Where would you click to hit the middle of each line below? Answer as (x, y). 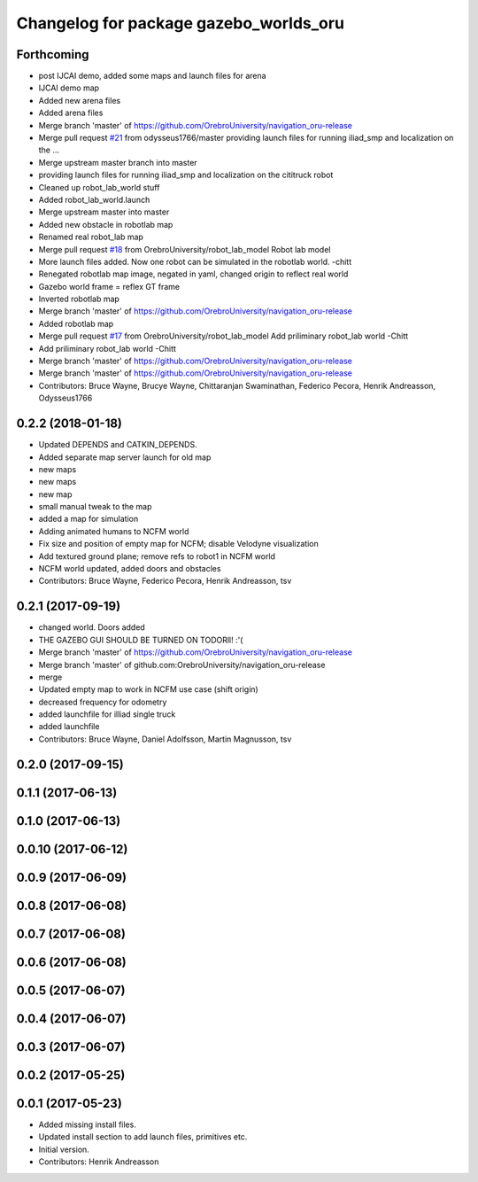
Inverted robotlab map (79, 299)
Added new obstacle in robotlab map (106, 224)
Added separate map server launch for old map (125, 457)
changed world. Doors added (92, 627)
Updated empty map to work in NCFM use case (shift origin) (148, 689)
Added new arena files (80, 100)
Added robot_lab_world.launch (94, 199)
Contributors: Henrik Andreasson (99, 1162)
